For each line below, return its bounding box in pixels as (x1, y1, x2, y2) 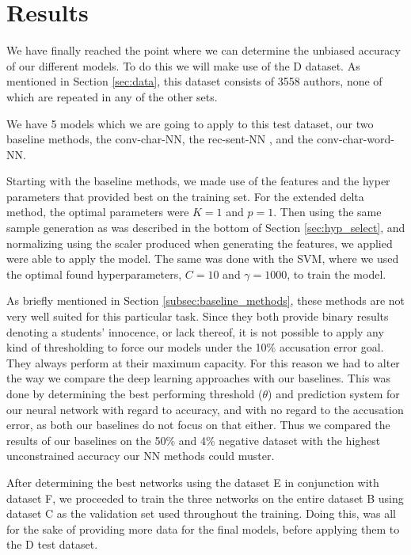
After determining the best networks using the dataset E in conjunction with (6, 473, 379, 490)
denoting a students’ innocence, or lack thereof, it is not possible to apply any (6, 323, 384, 340)
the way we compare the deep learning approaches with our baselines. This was (6, 370, 391, 386)
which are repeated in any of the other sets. (6, 88, 218, 105)
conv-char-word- (316, 131, 394, 147)
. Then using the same (273, 203, 382, 220)
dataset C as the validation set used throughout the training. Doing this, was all (6, 505, 396, 522)
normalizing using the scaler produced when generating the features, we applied (6, 234, 393, 251)
